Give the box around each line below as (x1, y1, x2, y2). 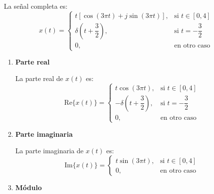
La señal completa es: (4, 1, 67, 11)
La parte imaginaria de (15, 145, 84, 155)
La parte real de (15, 73, 64, 83)
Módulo (15, 182, 42, 193)
